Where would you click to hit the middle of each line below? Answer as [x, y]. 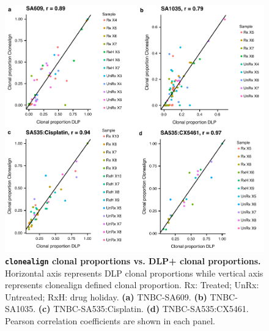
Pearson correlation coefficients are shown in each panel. [110, 321]
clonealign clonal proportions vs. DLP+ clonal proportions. [133, 261]
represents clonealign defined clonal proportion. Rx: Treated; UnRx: [132, 285]
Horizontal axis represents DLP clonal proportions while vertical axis [134, 273]
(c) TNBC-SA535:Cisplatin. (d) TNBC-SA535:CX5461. [143, 309]
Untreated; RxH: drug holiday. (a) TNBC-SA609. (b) [106, 296]
